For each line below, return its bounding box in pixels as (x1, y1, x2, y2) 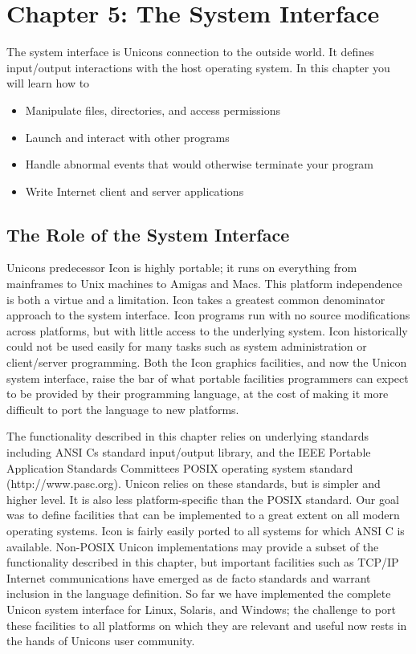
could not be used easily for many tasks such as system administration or (6, 338, 367, 355)
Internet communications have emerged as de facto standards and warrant (6, 569, 371, 586)
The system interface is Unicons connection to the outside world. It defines (6, 43, 374, 60)
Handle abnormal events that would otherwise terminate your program (25, 156, 374, 173)
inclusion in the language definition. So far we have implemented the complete (6, 585, 391, 602)
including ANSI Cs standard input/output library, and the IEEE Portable (6, 444, 371, 461)
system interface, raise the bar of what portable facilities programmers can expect (6, 369, 409, 386)
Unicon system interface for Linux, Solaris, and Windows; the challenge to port (6, 600, 396, 617)
